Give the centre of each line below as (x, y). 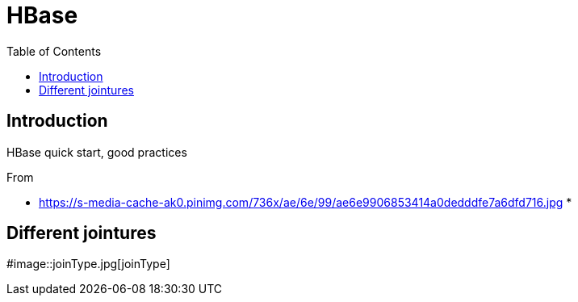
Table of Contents (54, 51)
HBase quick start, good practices (97, 152)
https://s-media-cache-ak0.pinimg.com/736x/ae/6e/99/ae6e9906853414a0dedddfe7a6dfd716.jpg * (306, 202)
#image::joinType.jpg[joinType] (88, 264)
